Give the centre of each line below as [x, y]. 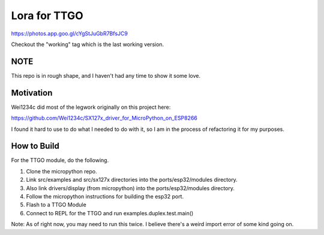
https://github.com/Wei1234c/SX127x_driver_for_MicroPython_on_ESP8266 [104, 118]
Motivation [32, 93]
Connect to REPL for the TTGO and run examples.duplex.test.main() [110, 213]
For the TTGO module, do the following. [60, 160]
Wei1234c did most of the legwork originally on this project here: [91, 107]
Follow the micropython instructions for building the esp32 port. [105, 196]
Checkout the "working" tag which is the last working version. [88, 44]
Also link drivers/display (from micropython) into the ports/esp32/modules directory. [130, 188]
